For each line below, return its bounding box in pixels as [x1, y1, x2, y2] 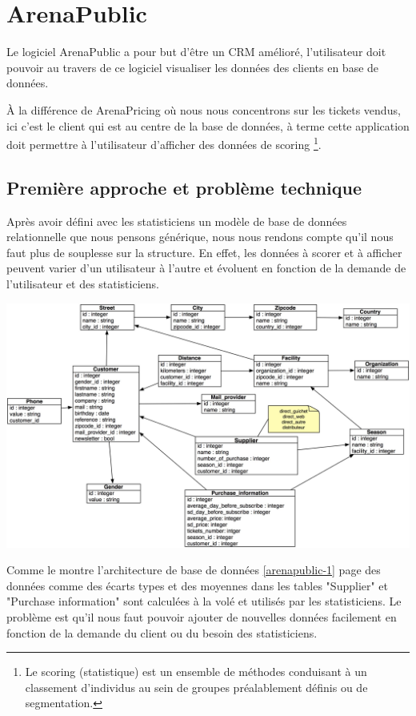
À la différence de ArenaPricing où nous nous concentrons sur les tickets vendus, [6, 101, 401, 118]
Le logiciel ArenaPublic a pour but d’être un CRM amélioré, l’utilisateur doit [6, 43, 386, 60]
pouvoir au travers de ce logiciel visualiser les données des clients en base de [6, 58, 379, 75]
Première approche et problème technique [6, 175, 362, 199]
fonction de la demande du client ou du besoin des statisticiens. [6, 624, 318, 641]
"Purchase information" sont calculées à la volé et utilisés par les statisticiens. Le [6, 593, 402, 609]
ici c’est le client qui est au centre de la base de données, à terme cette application [6, 117, 410, 134]
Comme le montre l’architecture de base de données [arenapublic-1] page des [6, 561, 381, 578]
